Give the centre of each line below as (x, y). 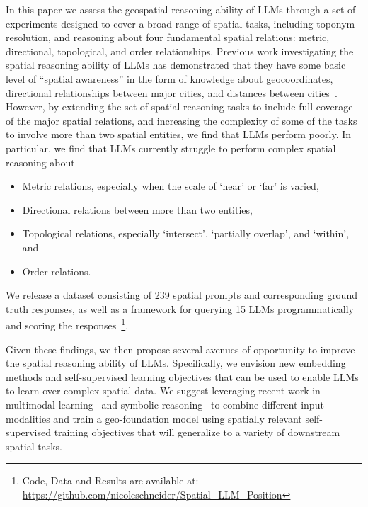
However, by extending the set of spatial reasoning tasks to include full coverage (179, 107)
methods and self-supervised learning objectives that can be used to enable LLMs (182, 376)
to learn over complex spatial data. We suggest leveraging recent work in (163, 391)
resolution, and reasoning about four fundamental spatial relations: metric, (168, 37)
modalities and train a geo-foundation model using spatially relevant (154, 418)
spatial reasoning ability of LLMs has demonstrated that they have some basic (176, 65)
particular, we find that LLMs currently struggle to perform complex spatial (171, 148)
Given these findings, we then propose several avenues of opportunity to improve (180, 349)
